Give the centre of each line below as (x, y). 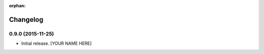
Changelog (26, 19)
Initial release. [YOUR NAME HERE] (56, 43)
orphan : (17, 6)
